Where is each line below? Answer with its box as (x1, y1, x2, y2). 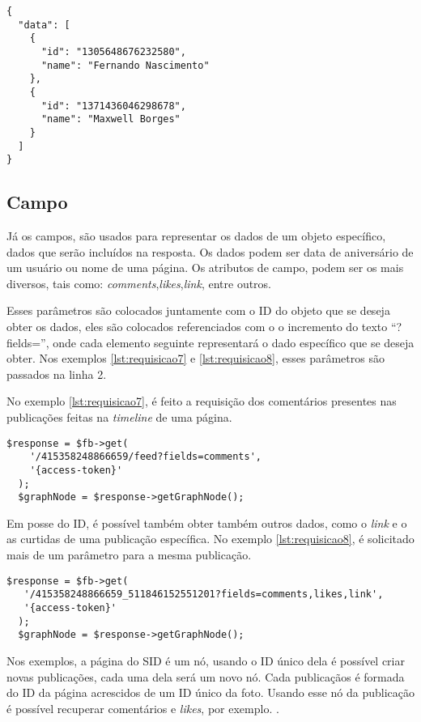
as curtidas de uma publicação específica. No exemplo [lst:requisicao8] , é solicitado (6, 530, 415, 547)
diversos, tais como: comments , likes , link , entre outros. (6, 274, 272, 291)
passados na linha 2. (6, 365, 107, 382)
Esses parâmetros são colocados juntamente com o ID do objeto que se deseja (6, 302, 390, 319)
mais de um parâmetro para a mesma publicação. (6, 546, 252, 563)
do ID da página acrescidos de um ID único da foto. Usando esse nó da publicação (6, 684, 415, 701)
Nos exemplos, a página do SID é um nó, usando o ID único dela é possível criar (6, 652, 405, 669)
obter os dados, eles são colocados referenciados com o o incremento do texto (6, 318, 388, 335)
